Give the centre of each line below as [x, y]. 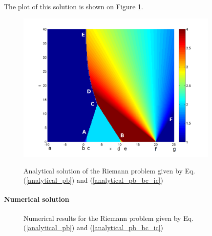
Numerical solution [37, 199]
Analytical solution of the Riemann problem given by [103, 170]
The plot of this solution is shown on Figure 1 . [74, 6]
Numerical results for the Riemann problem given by [102, 218]
